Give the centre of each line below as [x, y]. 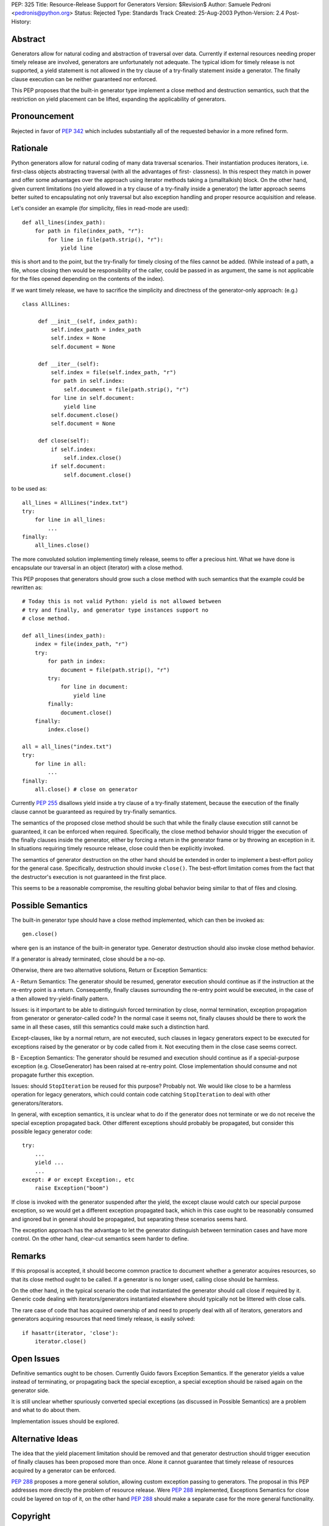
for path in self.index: [88, 381]
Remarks [29, 1257]
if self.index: [73, 449]
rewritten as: [27, 588]
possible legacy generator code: [52, 1132]
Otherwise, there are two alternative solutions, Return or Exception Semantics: [109, 970]
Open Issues [36, 1358]
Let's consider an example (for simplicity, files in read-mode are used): [100, 208]
